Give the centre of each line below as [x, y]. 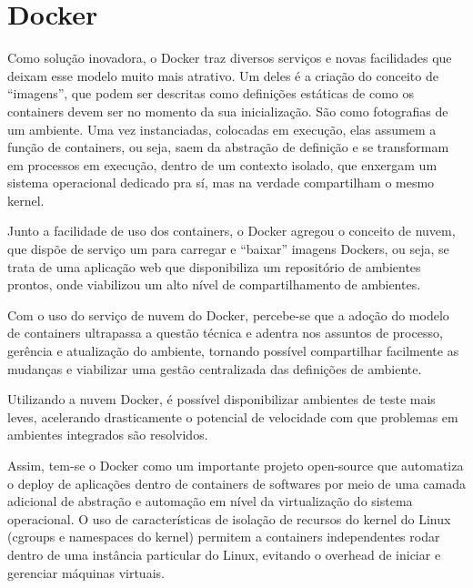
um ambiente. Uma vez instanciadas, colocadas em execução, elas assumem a [222, 129]
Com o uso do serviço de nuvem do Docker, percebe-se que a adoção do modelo [228, 314]
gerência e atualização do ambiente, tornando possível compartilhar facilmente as [233, 351]
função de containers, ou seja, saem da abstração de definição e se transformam [228, 147]
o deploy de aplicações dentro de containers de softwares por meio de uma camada [237, 483]
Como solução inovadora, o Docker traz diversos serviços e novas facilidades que [230, 58]
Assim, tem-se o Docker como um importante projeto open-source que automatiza [236, 465]
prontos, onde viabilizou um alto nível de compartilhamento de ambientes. [214, 284]
